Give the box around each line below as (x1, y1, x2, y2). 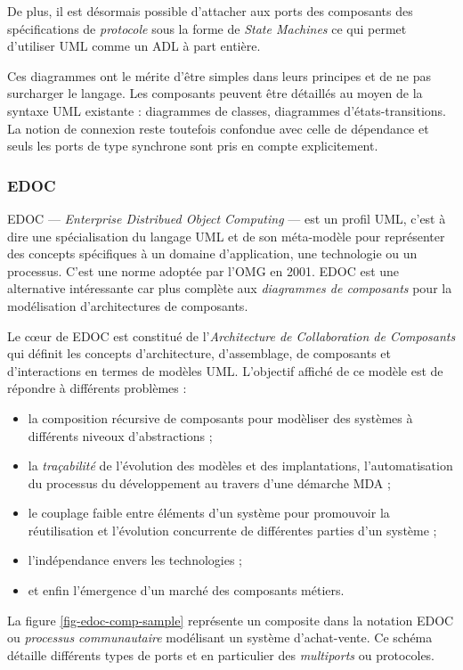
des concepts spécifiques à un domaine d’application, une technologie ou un (7, 244, 418, 263)
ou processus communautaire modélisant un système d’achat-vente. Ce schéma (7, 628, 433, 647)
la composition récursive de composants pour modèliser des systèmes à (28, 408, 413, 427)
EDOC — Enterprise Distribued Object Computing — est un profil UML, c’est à (7, 208, 446, 227)
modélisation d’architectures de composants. (7, 296, 248, 315)
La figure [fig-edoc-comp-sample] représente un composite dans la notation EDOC (7, 610, 454, 629)
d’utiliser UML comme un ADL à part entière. (7, 37, 261, 55)
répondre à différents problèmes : (7, 379, 187, 397)
